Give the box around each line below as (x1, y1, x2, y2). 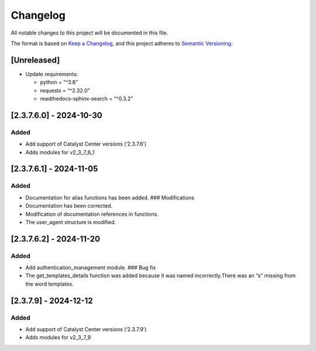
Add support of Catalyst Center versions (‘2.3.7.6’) (25, 140, 146, 147)
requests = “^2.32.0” (40, 87, 90, 94)
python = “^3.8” (40, 79, 78, 86)
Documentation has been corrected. (25, 202, 113, 209)
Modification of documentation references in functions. (25, 211, 159, 218)
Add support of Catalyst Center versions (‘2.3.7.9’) (25, 325, 147, 333)
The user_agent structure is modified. (25, 218, 116, 225)
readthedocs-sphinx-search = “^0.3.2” (40, 95, 133, 102)
